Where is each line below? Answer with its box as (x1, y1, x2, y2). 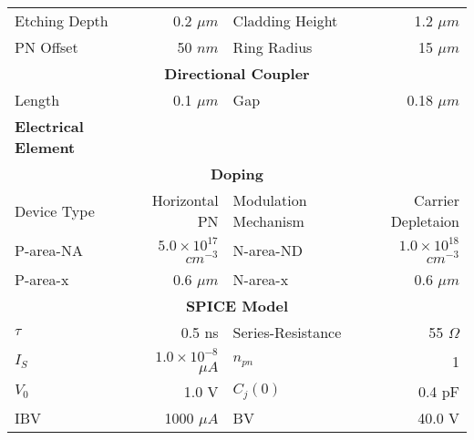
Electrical (15, 116, 84, 137)
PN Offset (15, 36, 78, 57)
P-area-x (15, 268, 69, 290)
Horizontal (151, 189, 219, 210)
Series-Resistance (232, 321, 342, 343)
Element (15, 137, 76, 158)
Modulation (232, 189, 307, 210)
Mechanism (232, 210, 304, 231)
